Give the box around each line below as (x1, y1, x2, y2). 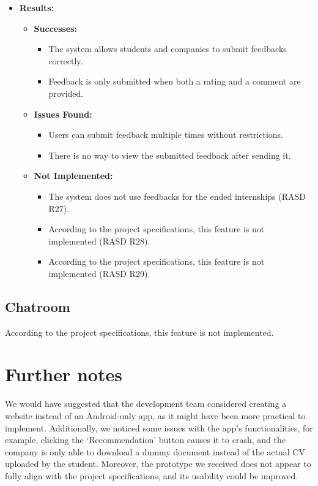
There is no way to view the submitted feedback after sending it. (48, 148, 291, 161)
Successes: (34, 21, 78, 34)
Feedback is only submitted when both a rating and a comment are (48, 75, 301, 88)
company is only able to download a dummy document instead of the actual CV (5, 445, 305, 458)
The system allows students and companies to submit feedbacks (48, 42, 287, 55)
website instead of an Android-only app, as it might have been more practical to (5, 409, 306, 422)
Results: (19, 1, 54, 13)
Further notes (5, 362, 122, 387)
